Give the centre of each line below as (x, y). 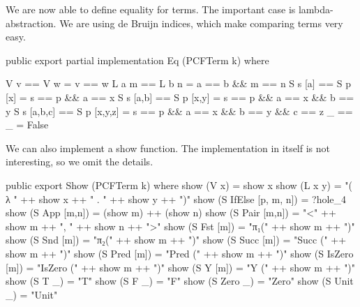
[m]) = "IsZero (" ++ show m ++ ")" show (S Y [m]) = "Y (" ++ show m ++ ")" (181, 267)
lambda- (316, 9)
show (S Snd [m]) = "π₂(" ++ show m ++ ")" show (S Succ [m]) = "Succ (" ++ (176, 240)
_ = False (27, 125)
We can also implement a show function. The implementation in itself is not (168, 148)
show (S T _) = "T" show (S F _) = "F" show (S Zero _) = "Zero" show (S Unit (180, 281)
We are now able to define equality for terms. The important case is (151, 9)
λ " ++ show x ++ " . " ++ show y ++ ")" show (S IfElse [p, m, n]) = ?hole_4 (176, 199)
